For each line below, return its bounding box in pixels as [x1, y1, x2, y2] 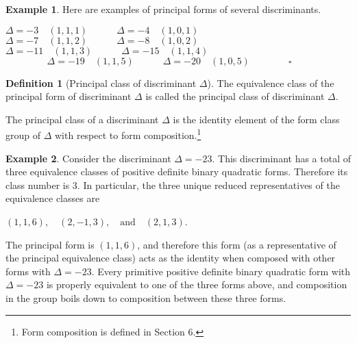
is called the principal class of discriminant [145, 89, 325, 103]
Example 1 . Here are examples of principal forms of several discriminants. [5, 2, 321, 16]
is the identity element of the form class [173, 112, 340, 126]
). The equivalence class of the [207, 75, 334, 90]
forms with [5, 264, 51, 278]
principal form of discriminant [5, 89, 132, 103]
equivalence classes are [5, 191, 100, 205]
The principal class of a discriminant [5, 112, 159, 126]
